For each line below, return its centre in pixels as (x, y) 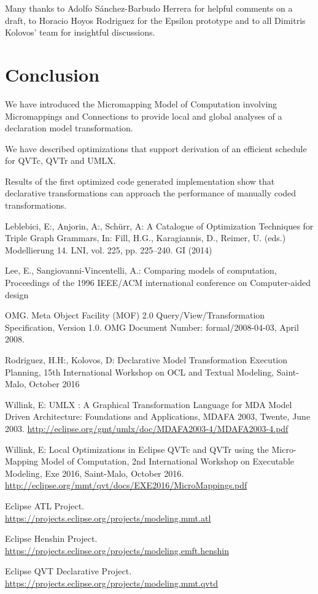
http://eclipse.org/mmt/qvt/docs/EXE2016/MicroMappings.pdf (126, 485)
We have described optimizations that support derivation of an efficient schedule (156, 148)
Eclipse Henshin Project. (51, 538)
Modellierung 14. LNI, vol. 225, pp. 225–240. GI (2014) (109, 249)
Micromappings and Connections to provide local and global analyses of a (144, 116)
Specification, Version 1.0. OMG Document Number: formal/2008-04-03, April (152, 327)
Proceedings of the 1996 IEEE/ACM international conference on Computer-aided (158, 283)
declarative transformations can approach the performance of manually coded (151, 193)
